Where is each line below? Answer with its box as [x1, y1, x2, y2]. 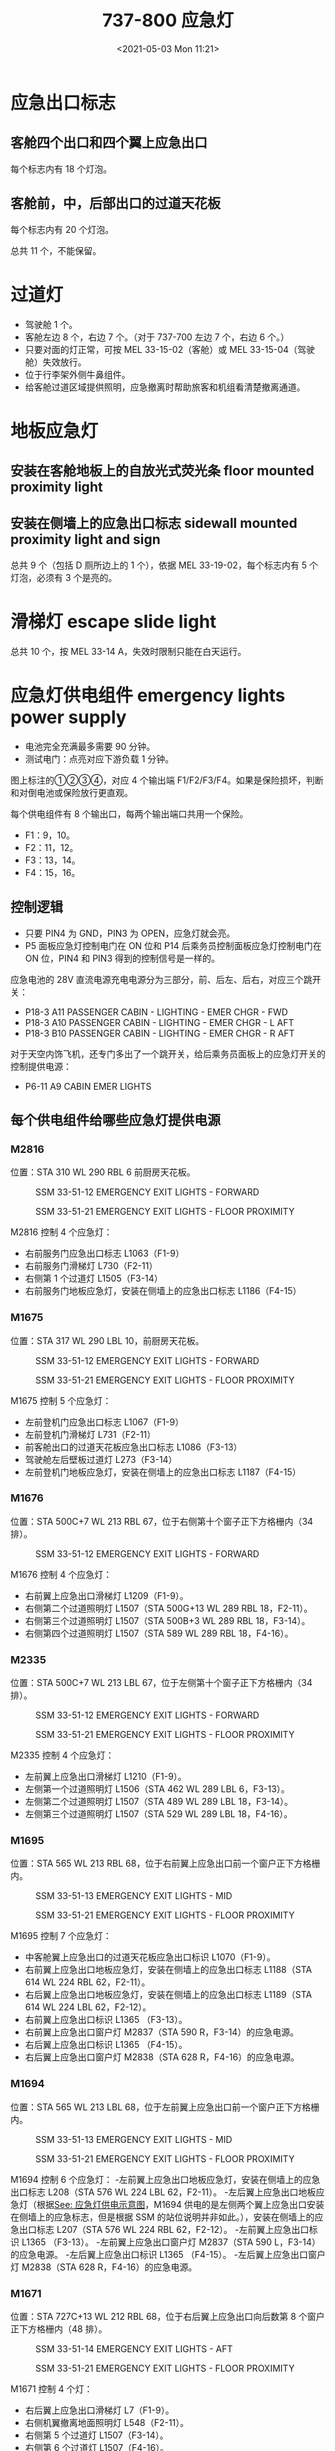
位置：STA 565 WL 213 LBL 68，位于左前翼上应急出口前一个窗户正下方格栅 [10, 2101, 320, 2113]
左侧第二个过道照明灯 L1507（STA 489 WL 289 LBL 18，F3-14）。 [24, 1796, 294, 1808]
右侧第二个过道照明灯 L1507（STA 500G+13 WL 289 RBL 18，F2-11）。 [24, 1602, 313, 1614]
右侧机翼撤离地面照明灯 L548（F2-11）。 [24, 2417, 190, 2429]
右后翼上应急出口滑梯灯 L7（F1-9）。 [24, 2404, 175, 2416]
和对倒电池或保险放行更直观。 [10, 786, 133, 798]
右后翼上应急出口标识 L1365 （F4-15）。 [24, 2039, 188, 2051]
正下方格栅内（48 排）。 [10, 2323, 108, 2335]
